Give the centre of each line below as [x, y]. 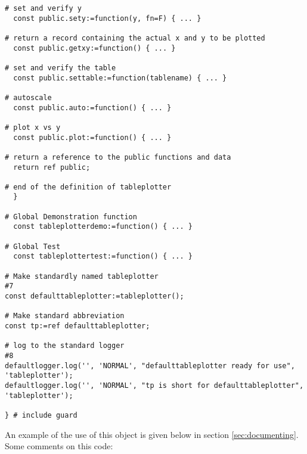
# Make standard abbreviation [65, 316]
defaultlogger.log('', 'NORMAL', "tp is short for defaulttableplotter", [154, 385]
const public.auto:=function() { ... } [92, 108]
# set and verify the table [61, 68]
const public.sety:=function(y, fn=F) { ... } [107, 18]
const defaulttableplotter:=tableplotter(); [94, 296]
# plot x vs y [33, 127]
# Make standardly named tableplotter [82, 276]
